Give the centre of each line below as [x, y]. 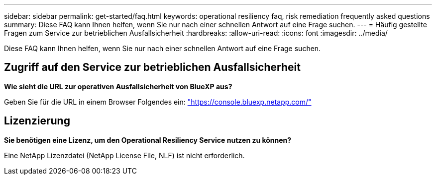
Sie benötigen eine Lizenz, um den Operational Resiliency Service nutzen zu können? [148, 140]
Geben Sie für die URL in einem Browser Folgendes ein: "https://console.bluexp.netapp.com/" [158, 102]
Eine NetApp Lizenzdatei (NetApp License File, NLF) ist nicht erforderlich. [124, 155]
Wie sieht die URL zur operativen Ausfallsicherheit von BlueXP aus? [118, 86]
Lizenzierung [37, 121]
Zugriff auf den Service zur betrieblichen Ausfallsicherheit [152, 67]
